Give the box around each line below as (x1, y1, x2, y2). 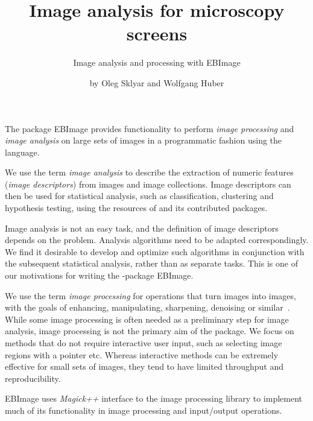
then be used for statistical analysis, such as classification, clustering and (5, 189, 274, 202)
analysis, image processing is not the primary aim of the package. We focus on (5, 324, 294, 337)
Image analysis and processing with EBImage (73, 56, 241, 69)
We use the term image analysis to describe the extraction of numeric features (5, 166, 294, 179)
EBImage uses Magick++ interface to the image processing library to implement (5, 392, 303, 405)
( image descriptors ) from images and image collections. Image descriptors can (5, 177, 291, 190)
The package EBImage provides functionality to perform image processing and (5, 122, 294, 135)
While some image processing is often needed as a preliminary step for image (5, 312, 289, 325)
